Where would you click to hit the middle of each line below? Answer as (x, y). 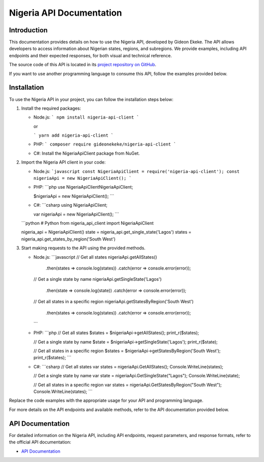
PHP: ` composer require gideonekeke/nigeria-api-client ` (105, 144)
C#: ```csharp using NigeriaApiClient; (70, 205)
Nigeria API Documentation (66, 13)
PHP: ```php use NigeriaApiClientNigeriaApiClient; (83, 187)
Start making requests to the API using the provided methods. (83, 248)
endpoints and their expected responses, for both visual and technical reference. (90, 55)
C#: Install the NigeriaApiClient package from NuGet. (87, 153)
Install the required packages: (51, 108)
